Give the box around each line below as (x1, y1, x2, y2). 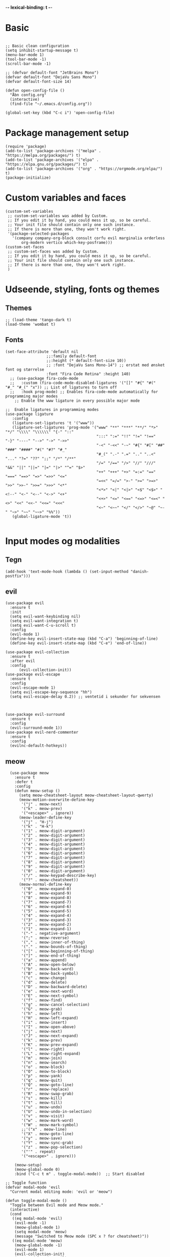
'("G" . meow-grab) (21, 1007, 63, 1012)
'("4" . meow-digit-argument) (21, 842, 86, 847)
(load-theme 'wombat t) (5, 322, 56, 327)
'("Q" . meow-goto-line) (21, 1082, 74, 1087)
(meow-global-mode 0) (14, 1167, 60, 1172)
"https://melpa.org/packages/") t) (5, 153, 81, 158)
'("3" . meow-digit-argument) (21, 837, 86, 843)
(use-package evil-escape (5, 672, 60, 677)
